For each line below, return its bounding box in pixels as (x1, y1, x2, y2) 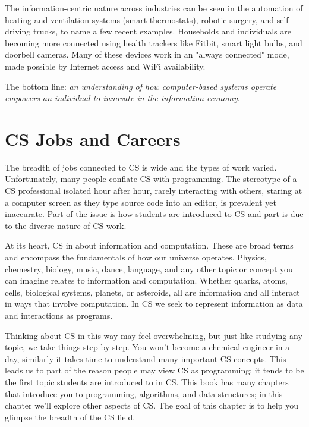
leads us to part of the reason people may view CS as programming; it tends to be (5, 364, 304, 376)
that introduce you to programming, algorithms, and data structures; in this (5, 387, 283, 400)
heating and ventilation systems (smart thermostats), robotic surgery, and (5, 13, 275, 26)
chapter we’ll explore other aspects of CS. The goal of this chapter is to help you (5, 399, 298, 412)
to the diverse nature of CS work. (5, 219, 127, 231)
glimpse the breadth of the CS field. (5, 410, 135, 423)
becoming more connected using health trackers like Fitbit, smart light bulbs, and (5, 36, 302, 49)
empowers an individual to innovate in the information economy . (5, 92, 240, 104)
